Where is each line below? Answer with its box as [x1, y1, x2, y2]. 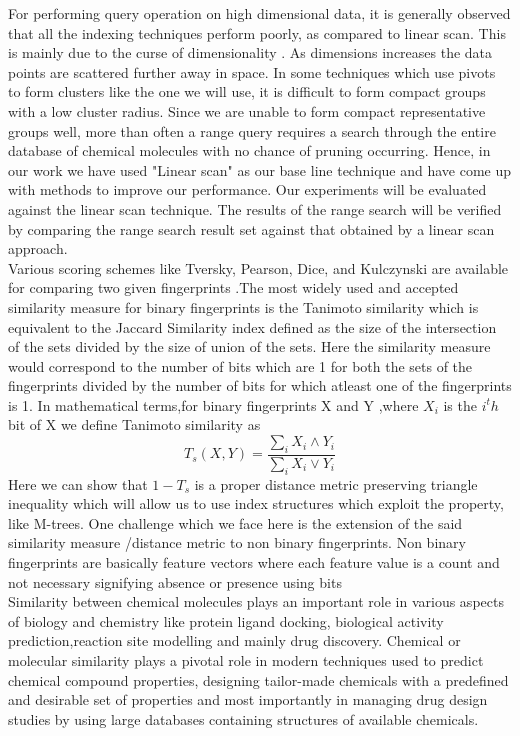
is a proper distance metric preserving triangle [194, 473, 478, 494]
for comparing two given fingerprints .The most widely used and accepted [8, 277, 459, 298]
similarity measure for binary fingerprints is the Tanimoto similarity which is [8, 296, 479, 317]
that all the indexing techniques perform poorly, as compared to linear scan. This [8, 22, 506, 43]
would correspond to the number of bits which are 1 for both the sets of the [8, 355, 473, 376]
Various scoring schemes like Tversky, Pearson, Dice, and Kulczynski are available [8, 257, 509, 278]
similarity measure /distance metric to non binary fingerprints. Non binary [8, 532, 466, 553]
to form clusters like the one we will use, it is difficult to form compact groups [8, 81, 486, 102]
